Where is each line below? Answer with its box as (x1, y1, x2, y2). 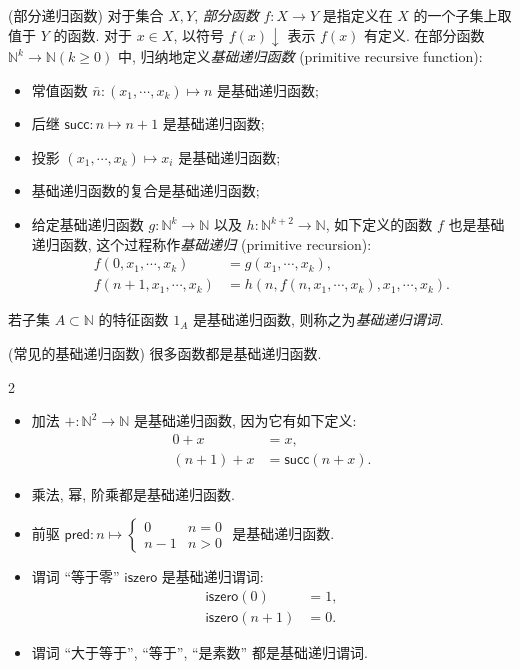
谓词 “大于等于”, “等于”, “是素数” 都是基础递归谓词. (31, 642, 368, 662)
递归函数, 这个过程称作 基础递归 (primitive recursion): (31, 233, 372, 254)
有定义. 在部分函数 (364, 24, 485, 45)
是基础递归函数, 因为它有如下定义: (133, 410, 357, 431)
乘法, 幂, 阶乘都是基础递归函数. (31, 483, 235, 504)
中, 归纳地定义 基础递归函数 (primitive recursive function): (117, 46, 483, 67)
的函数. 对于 (53, 24, 133, 45)
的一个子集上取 (413, 5, 512, 25)
